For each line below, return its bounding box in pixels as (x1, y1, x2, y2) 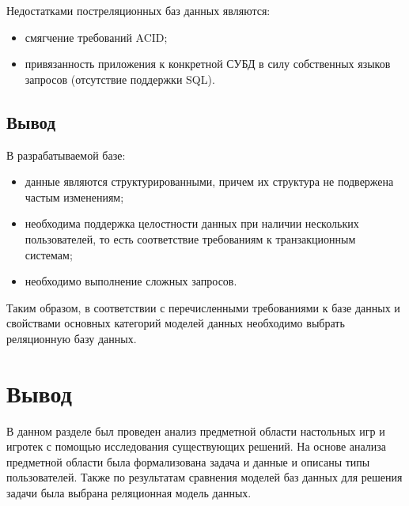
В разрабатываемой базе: (6, 146, 126, 163)
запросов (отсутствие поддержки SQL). (25, 70, 215, 87)
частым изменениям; (25, 188, 124, 205)
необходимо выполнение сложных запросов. (25, 273, 237, 289)
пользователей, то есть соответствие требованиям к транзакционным (25, 230, 356, 247)
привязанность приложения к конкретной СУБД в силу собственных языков (25, 55, 391, 72)
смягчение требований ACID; (25, 28, 168, 45)
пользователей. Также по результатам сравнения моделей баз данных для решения (6, 469, 403, 485)
